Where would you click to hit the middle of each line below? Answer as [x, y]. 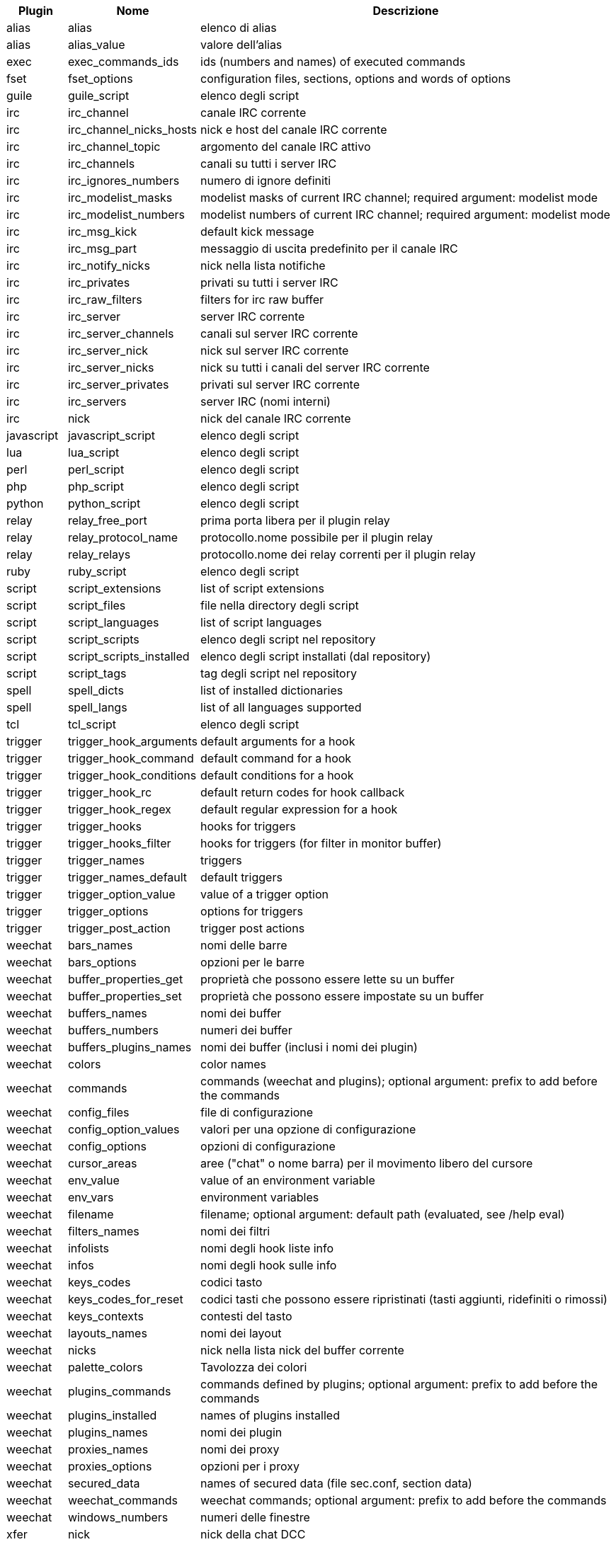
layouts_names [107, 1333]
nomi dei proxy [240, 1449]
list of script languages [261, 622]
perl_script [96, 469]
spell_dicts [96, 690]
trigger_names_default [127, 877]
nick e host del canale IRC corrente [294, 130]
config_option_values [124, 1129]
